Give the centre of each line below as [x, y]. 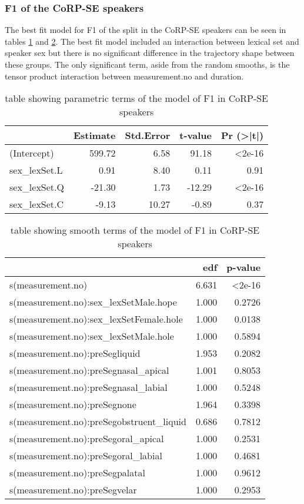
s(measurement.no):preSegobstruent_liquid [98, 422]
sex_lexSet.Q [37, 187]
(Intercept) [32, 153]
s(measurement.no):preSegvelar [73, 490]
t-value [196, 135]
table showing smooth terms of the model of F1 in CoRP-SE [135, 230]
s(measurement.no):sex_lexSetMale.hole [92, 336]
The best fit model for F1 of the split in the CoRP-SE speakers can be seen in [146, 30]
